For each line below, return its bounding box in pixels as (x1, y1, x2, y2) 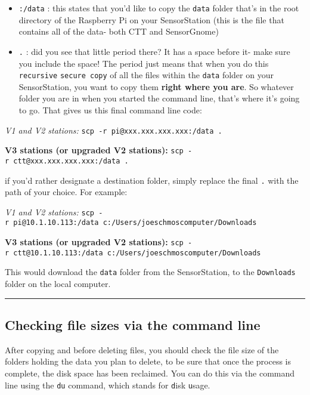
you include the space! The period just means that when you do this (18, 57, 269, 69)
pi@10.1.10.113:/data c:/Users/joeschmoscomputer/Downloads (13, 218, 257, 227)
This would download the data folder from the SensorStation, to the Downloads (5, 266, 296, 278)
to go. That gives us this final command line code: (18, 103, 202, 116)
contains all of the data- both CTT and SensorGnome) (18, 25, 219, 38)
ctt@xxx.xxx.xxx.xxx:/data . (13, 156, 129, 165)
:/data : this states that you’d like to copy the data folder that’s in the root (18, 2, 299, 14)
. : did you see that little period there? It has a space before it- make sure (18, 45, 290, 57)
